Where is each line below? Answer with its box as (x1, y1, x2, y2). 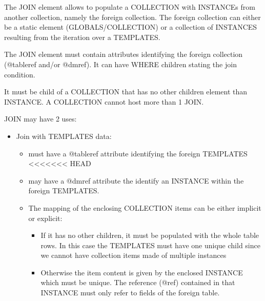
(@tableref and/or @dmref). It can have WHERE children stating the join (4, 58, 237, 69)
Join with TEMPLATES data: (16, 130, 112, 141)
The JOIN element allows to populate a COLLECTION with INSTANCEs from (4, 2, 255, 12)
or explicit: (28, 212, 63, 223)
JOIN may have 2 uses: (4, 113, 77, 124)
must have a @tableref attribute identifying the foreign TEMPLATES (28, 148, 248, 158)
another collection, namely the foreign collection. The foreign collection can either (4, 11, 261, 22)
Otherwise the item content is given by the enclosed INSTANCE (40, 267, 243, 277)
